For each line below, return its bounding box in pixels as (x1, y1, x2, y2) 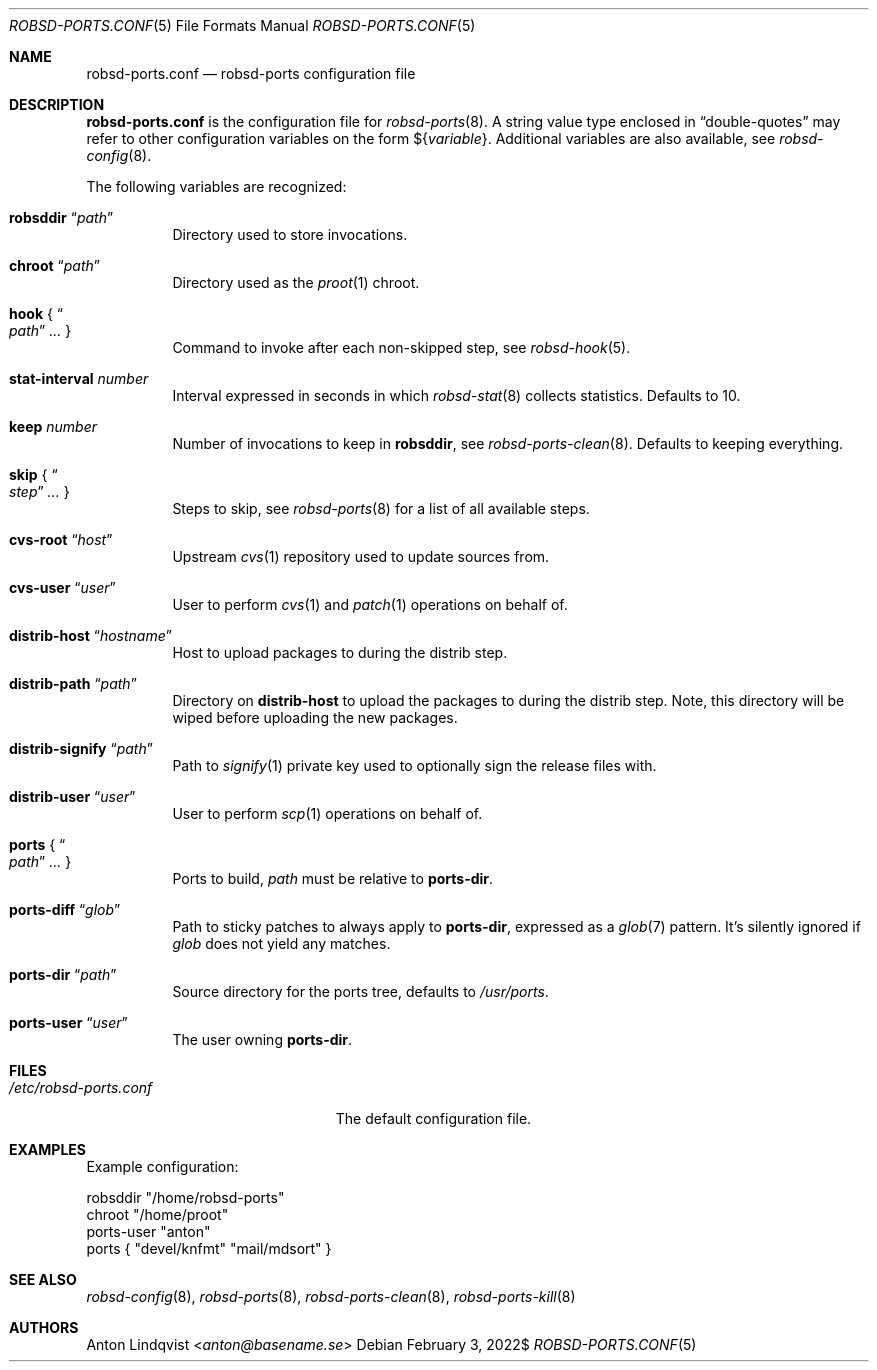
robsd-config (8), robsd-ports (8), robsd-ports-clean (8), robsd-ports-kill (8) (86, 1288, 576, 1305)
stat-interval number (9, 370, 149, 387)
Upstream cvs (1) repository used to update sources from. (172, 548, 550, 565)
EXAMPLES (9, 1141, 86, 1158)
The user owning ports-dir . (172, 1031, 353, 1048)
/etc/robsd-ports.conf (9, 1079, 153, 1096)
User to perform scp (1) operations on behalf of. (172, 805, 483, 822)
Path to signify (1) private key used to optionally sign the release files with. (172, 757, 657, 774)
